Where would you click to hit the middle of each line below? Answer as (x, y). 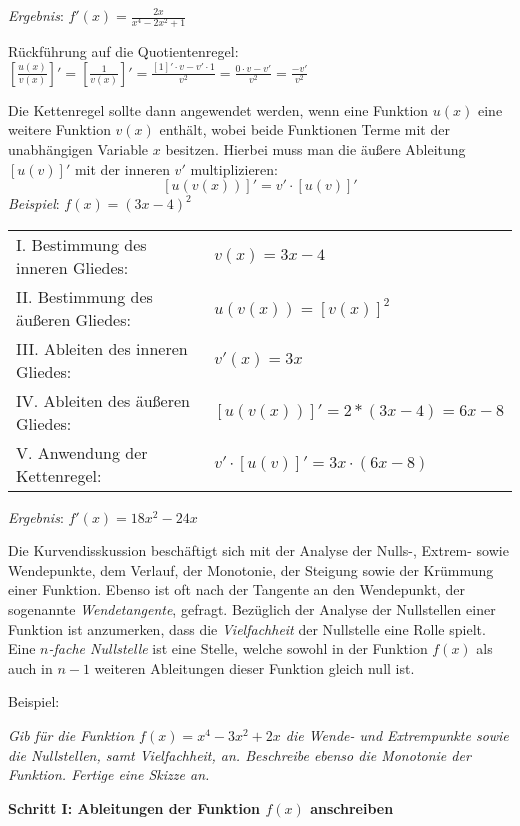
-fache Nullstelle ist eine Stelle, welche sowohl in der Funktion (238, 648)
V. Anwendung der (82, 452)
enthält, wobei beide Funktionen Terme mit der (304, 129)
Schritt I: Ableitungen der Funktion (134, 807)
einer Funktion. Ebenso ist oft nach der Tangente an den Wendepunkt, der (236, 589)
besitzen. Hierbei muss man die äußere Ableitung (315, 148)
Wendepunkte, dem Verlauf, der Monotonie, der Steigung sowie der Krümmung (251, 569)
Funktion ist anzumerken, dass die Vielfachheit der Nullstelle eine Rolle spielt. (247, 628)
